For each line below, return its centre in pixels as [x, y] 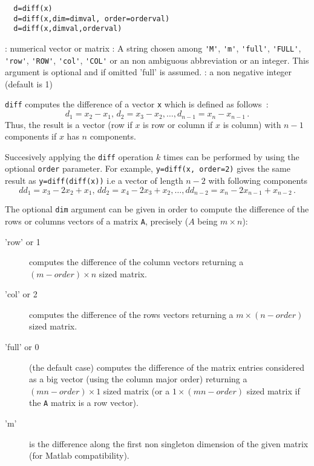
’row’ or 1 [23, 241]
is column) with [252, 124]
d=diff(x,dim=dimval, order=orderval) [92, 19]
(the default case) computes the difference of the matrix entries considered [167, 367]
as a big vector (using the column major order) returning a [138, 379]
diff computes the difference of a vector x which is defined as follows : [137, 104]
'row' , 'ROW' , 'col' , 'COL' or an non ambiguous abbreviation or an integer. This [157, 60]
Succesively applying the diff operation [79, 156]
